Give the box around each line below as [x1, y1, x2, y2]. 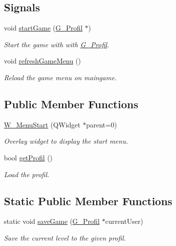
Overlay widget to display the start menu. [4, 136, 128, 146]
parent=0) [86, 119, 117, 129]
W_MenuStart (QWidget [4, 119, 81, 129]
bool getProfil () [4, 152, 53, 162]
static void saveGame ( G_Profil [4, 216, 100, 226]
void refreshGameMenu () [4, 56, 81, 66]
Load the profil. [4, 169, 50, 179]
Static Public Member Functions [4, 193, 173, 208]
